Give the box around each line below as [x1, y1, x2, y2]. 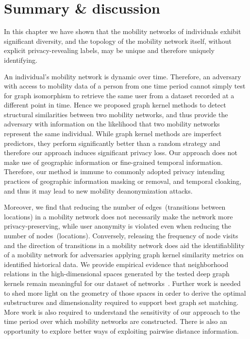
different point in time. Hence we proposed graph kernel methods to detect [4, 100, 226, 110]
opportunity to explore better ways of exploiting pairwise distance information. [4, 325, 239, 336]
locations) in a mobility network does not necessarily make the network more [4, 211, 233, 221]
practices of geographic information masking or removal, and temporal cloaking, [4, 176, 242, 186]
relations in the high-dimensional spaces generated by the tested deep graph [4, 268, 230, 279]
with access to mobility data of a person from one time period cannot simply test [4, 81, 246, 91]
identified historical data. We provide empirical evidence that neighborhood [4, 259, 229, 269]
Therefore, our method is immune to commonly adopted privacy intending [4, 166, 225, 177]
